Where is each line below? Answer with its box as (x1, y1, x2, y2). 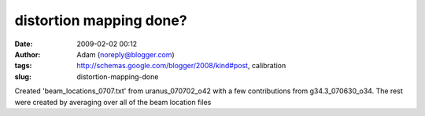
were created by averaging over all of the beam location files (14, 97, 212, 107)
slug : (14, 71, 31, 82)
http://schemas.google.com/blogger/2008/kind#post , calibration (76, 61, 286, 71)
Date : (14, 39, 33, 49)
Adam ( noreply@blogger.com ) (76, 49, 175, 59)
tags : (14, 61, 32, 71)
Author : (14, 49, 41, 59)
